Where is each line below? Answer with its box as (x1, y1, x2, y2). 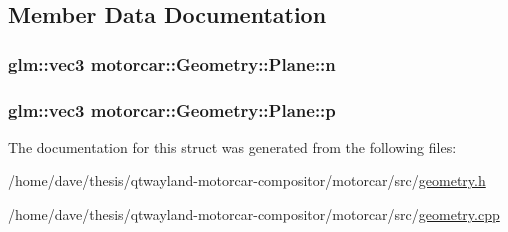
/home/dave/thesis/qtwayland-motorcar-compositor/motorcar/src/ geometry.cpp (8, 204, 500, 225)
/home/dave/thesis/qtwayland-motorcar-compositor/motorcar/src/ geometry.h (8, 170, 486, 191)
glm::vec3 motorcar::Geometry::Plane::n (8, 51, 336, 76)
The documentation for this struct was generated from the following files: (8, 136, 457, 157)
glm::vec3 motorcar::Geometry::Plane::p (8, 97, 336, 122)
